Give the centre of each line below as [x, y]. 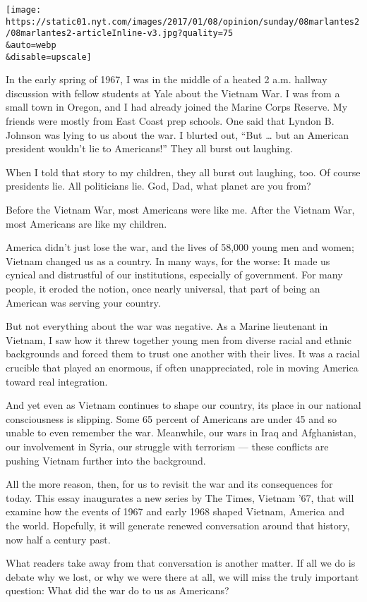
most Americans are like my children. [86, 223]
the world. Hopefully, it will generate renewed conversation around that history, [178, 525]
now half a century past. [58, 539]
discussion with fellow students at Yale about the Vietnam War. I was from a [173, 93]
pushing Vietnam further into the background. [106, 460]
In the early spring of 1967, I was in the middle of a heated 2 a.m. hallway [167, 79]
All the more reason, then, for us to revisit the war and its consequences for [169, 484]
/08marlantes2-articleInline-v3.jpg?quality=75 [120, 33]
